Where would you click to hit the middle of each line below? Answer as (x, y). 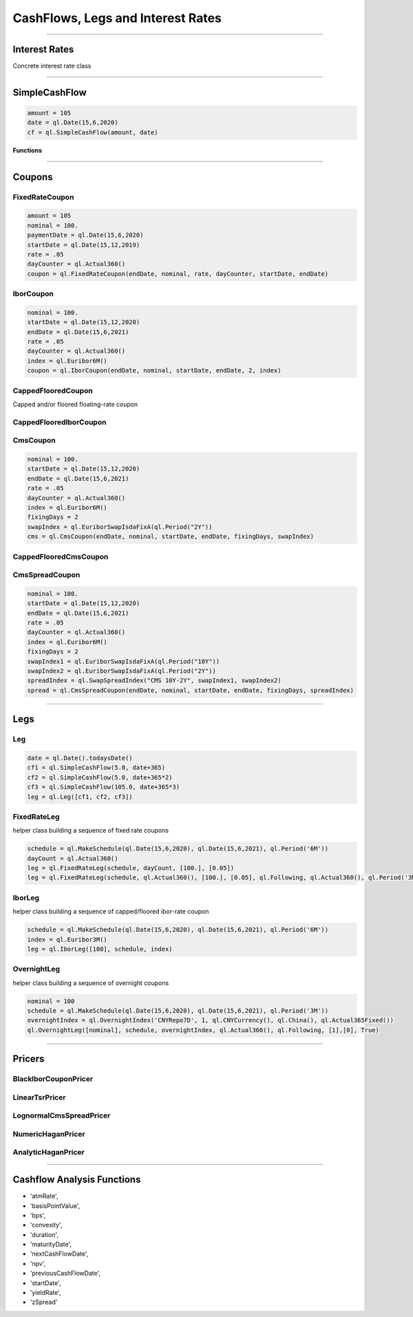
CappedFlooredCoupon (53, 390)
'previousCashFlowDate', (65, 1274)
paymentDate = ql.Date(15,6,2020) (85, 235)
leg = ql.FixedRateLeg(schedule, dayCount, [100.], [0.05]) (131, 868)
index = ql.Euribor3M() (67, 939)
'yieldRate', (45, 1293)
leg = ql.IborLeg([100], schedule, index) (100, 949)
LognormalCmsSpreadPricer (62, 1116)
